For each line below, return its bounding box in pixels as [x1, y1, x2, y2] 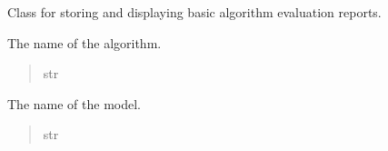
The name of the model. [7, 94, 141, 113]
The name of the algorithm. [7, 33, 162, 52]
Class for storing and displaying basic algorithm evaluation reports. [7, 3, 382, 21]
